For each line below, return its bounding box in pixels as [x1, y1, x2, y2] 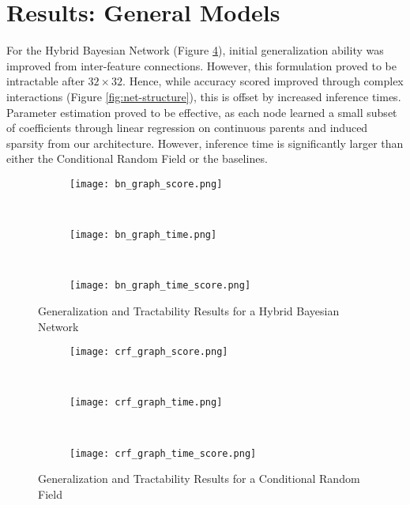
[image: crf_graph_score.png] [70, 346, 228, 358]
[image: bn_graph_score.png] [70, 178, 223, 190]
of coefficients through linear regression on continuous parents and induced [6, 119, 368, 136]
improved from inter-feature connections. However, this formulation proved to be [6, 57, 397, 73]
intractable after [6, 73, 85, 89]
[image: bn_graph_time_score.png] [70, 280, 251, 292]
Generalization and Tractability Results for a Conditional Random [38, 470, 360, 487]
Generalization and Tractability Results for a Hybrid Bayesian [38, 303, 340, 319]
